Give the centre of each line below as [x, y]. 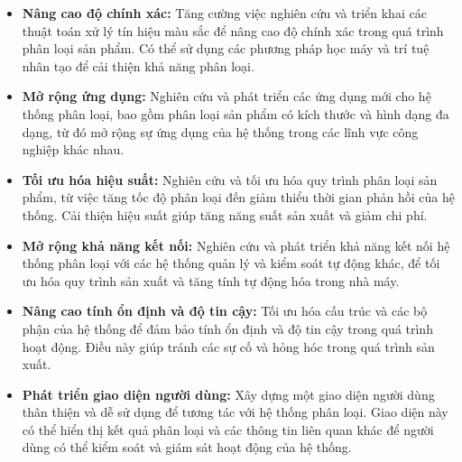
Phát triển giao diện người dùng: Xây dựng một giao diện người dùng [228, 394]
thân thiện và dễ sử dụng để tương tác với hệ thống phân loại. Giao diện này [235, 412]
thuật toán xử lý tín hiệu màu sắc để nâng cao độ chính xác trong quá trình [233, 30]
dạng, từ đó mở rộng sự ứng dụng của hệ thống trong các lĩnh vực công [220, 131]
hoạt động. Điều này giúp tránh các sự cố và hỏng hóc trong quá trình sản [228, 346]
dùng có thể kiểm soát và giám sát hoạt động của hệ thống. [187, 447]
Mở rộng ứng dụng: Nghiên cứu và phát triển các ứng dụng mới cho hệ [226, 96]
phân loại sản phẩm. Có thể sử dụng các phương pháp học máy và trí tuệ [226, 48]
